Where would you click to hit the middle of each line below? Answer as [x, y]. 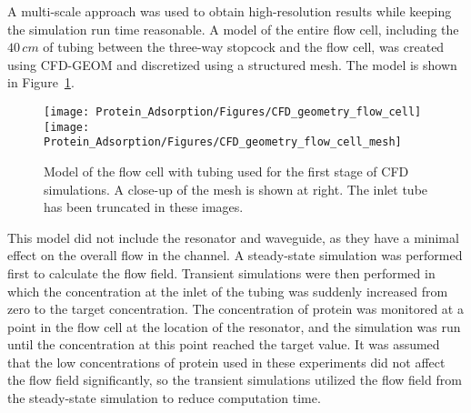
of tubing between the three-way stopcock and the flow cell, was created [244, 47]
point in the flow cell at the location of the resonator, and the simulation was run [234, 326]
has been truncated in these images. [144, 207]
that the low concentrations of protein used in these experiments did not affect [226, 362]
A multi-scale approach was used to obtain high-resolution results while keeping [230, 11]
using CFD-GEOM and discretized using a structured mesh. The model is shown [232, 64]
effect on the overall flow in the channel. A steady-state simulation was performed [235, 255]
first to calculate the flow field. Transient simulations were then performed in [221, 272]
